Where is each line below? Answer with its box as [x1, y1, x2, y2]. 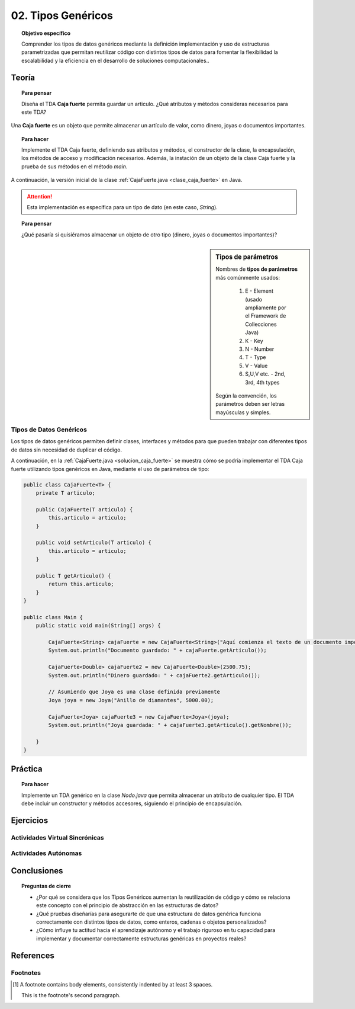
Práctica [11, 764, 43, 774]
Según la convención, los [215, 392, 277, 399]
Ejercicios [11, 815, 49, 825]
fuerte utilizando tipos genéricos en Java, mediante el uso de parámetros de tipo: [11, 465, 209, 472]
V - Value [245, 362, 268, 369]
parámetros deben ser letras [215, 401, 285, 408]
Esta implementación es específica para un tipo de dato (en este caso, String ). [27, 204, 218, 211]
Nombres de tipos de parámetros [215, 265, 298, 273]
